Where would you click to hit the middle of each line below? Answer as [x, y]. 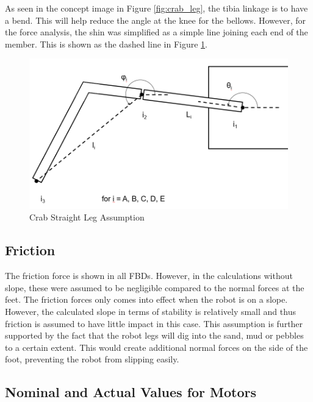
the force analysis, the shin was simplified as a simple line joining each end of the [156, 32]
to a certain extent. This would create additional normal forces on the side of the [156, 347]
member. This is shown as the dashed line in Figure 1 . [106, 44]
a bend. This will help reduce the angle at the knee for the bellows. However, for [156, 20]
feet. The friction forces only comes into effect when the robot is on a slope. [146, 299]
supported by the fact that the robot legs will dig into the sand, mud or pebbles [154, 335]
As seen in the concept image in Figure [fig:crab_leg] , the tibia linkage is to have [156, 8]
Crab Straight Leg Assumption [87, 217]
